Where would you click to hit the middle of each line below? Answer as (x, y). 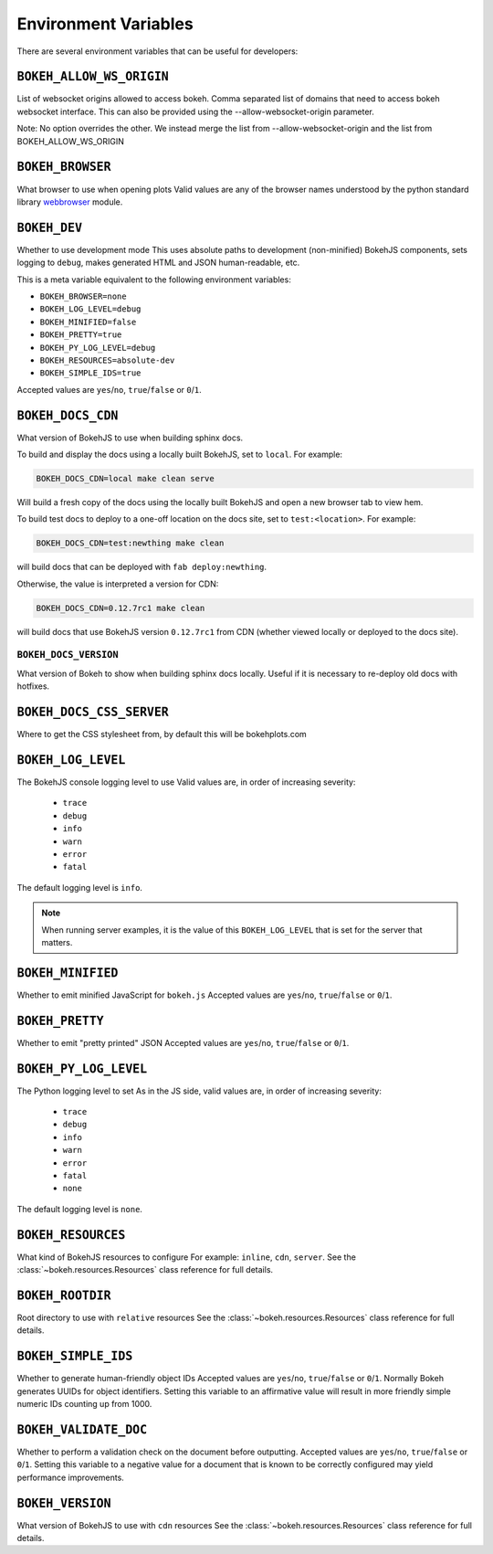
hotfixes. (33, 686)
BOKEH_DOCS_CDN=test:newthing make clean (130, 543)
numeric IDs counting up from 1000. (84, 1404)
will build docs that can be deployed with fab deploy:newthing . (142, 567)
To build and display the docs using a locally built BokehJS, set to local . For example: (179, 455)
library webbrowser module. (70, 202)
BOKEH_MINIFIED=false (88, 322)
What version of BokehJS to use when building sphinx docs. (130, 438)
